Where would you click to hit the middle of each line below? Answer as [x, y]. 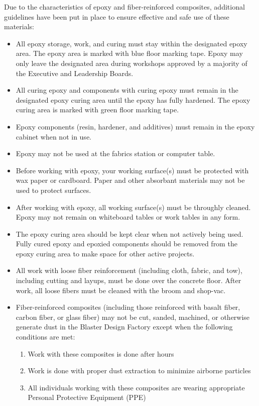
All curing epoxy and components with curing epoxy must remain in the [127, 90]
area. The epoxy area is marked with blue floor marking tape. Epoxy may [129, 53]
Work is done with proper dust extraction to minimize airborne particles [139, 370]
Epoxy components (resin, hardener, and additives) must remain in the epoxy [135, 126]
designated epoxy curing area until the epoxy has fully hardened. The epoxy [133, 99]
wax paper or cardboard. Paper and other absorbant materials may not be [130, 180]
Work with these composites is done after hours [101, 353]
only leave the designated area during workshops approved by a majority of [132, 63]
